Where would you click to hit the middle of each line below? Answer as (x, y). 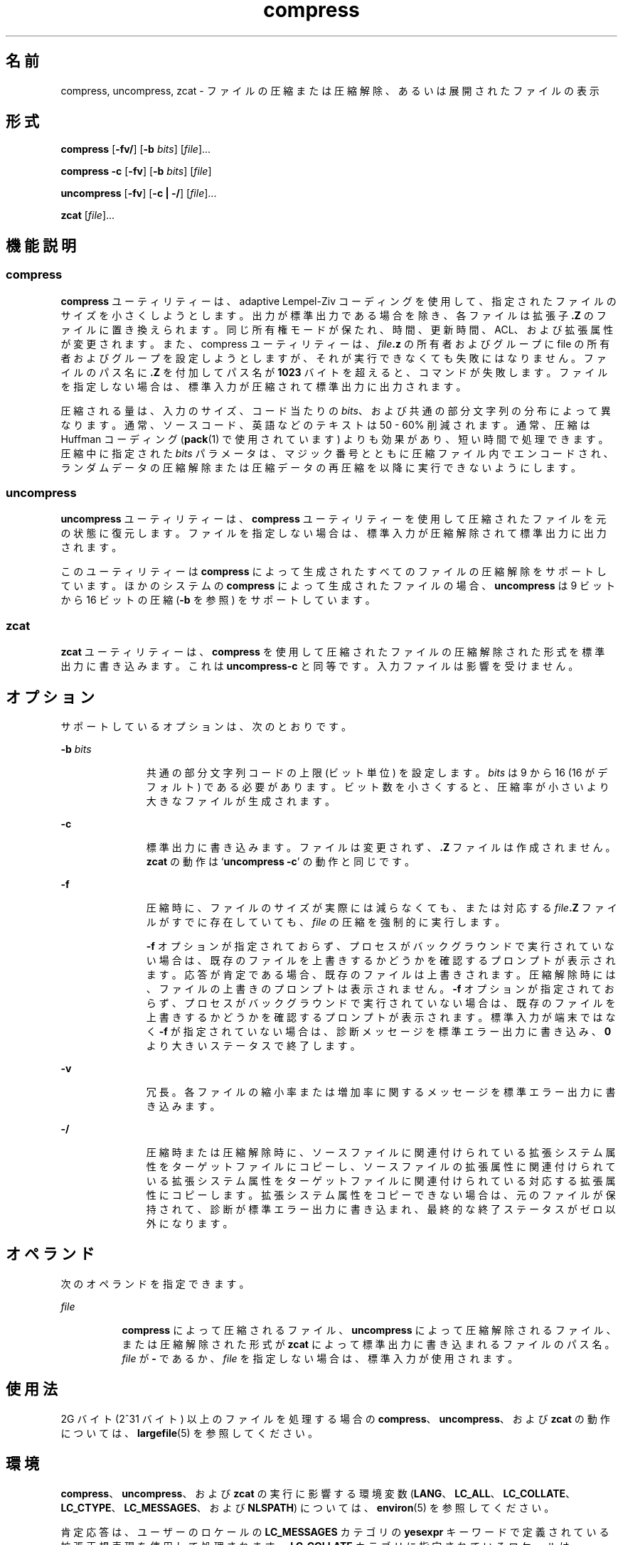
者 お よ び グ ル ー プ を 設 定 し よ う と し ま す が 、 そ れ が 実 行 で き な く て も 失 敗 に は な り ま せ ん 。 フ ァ (334, 358)
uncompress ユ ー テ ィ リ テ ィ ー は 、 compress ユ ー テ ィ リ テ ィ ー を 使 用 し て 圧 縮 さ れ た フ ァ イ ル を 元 (334, 519)
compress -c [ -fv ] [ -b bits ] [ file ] (136, 171)
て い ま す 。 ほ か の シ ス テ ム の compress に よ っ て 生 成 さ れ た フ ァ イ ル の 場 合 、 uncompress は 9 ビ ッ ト (338, 586)
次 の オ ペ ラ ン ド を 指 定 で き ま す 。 (155, 1283)
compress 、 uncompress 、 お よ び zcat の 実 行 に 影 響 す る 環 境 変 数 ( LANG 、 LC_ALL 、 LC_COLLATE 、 (318, 1493)
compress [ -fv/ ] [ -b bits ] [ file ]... (136, 149)
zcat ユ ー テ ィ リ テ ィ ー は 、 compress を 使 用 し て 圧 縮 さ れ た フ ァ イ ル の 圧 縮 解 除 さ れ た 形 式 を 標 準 (333, 652)
